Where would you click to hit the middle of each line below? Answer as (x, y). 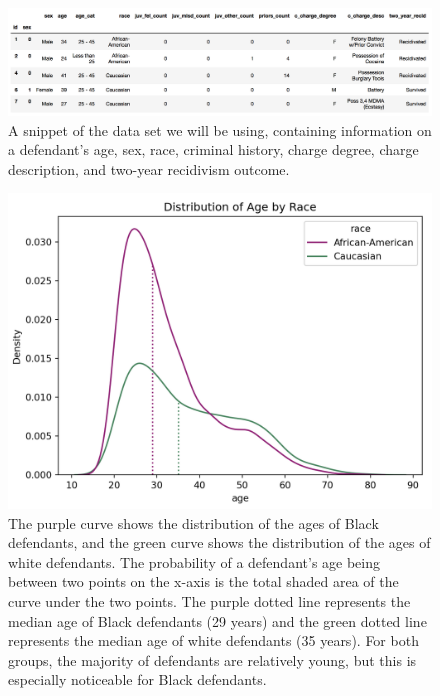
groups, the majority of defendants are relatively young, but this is (212, 659)
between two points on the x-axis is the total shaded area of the (203, 581)
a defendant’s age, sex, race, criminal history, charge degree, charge (213, 149)
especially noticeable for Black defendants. (137, 679)
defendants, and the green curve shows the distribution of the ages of (219, 542)
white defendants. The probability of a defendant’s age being (194, 561)
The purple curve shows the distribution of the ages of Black (193, 522)
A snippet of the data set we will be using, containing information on (220, 129)
